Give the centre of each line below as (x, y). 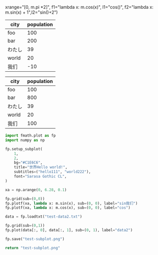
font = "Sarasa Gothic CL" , (40, 176)
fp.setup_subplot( (24, 149)
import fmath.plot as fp (30, 136)
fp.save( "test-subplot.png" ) (35, 239)
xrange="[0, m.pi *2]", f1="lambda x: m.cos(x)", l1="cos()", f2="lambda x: (79, 7)
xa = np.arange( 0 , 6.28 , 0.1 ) (36, 190)
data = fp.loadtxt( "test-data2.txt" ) (44, 217)
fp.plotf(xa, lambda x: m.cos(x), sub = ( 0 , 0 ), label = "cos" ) (68, 208)
